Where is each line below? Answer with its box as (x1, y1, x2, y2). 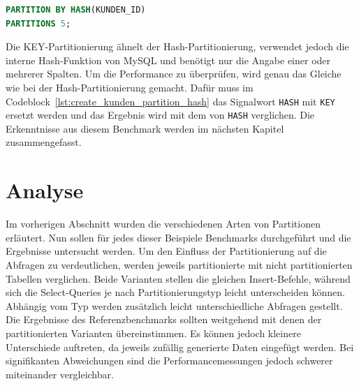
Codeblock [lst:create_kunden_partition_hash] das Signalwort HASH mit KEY (6, 94, 335, 108)
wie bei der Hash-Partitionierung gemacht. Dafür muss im (6, 80, 254, 94)
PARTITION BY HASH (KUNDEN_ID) (6, 5, 146, 15)
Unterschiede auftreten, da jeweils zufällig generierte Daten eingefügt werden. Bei (6, 339, 354, 354)
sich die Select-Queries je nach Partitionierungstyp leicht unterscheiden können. (6, 285, 345, 299)
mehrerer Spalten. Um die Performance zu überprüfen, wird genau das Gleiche (6, 66, 342, 81)
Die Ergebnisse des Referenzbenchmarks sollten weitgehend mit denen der (6, 312, 322, 327)
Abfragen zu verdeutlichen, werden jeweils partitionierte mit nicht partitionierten (6, 257, 353, 272)
